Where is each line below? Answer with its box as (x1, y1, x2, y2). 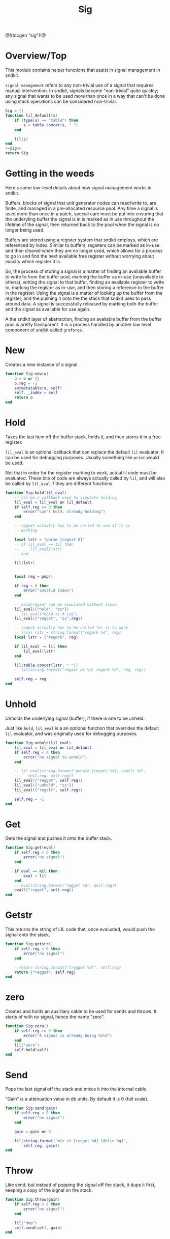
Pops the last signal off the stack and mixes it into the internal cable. (5, 1086, 148, 1092)
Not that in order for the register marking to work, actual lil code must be (5, 469, 157, 475)
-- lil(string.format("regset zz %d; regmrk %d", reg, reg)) (14, 667, 146, 672)
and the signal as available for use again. (5, 306, 90, 312)
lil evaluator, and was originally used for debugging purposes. (5, 730, 138, 737)
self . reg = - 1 (14, 797, 44, 802)
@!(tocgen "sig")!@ (5, 32, 46, 39)
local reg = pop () (14, 574, 53, 579)
